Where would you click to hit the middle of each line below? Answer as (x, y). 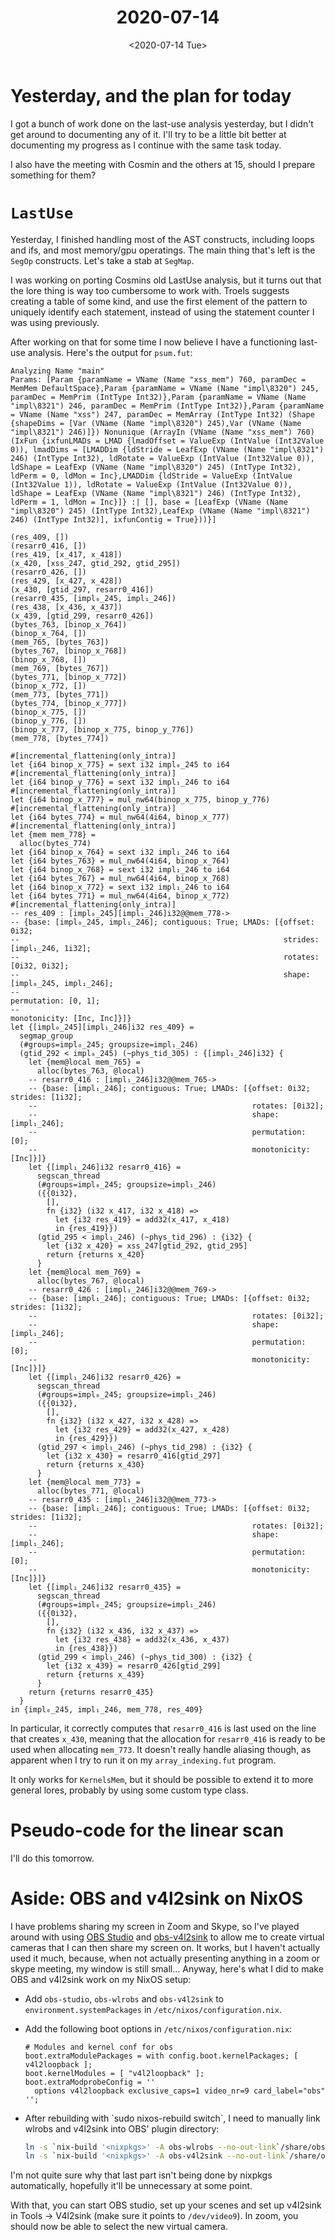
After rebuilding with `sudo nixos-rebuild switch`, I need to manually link (172, 2118)
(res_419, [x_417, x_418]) (66, 554)
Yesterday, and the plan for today (151, 95)
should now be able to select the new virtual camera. (119, 2227)
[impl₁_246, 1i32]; (51, 948)
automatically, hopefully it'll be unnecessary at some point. (131, 2186)
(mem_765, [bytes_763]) (60, 642)
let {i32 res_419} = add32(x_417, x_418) (142, 1219)
